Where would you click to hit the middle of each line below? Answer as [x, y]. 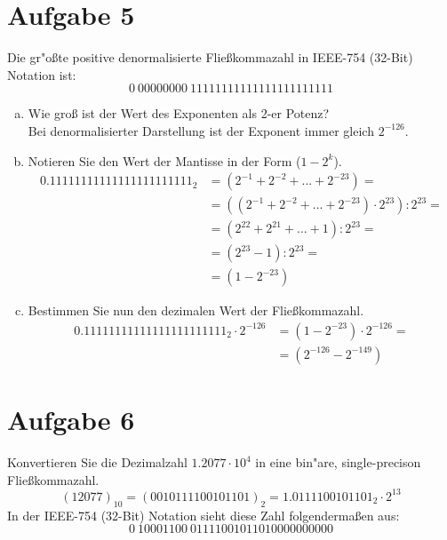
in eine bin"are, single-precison [338, 462]
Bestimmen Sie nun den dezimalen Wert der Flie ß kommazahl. [196, 310]
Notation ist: [42, 74]
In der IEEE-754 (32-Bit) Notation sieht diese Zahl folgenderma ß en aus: [204, 515]
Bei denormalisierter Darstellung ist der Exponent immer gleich [201, 130]
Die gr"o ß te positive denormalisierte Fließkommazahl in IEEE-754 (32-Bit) [210, 57]
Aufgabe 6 [71, 420]
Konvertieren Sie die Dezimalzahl [97, 462]
